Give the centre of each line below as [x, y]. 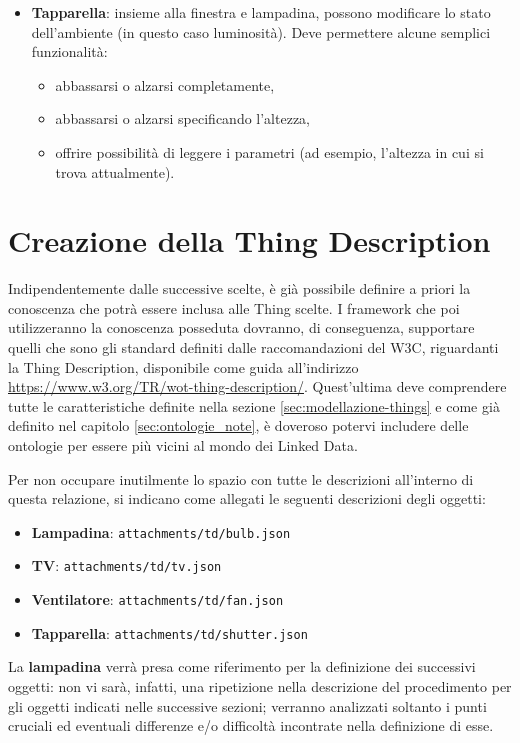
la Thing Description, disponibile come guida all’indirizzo [183, 366]
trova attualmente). [115, 171]
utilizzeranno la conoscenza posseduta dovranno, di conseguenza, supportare [241, 327]
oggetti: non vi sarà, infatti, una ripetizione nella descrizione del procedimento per [260, 686]
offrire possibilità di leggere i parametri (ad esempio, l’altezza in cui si [269, 151]
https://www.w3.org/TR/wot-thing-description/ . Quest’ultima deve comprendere [257, 386]
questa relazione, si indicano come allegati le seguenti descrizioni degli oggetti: [247, 498]
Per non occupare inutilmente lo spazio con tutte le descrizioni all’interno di [241, 478]
